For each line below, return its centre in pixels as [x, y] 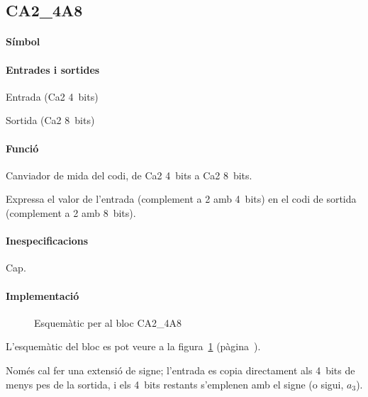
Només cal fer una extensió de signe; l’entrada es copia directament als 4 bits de [180, 370]
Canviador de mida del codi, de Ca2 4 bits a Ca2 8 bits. [129, 175]
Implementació [43, 295]
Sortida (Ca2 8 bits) [50, 120]
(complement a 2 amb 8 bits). [71, 212]
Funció [22, 148]
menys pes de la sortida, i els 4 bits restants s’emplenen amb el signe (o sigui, [175, 384]
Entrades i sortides [53, 69]
